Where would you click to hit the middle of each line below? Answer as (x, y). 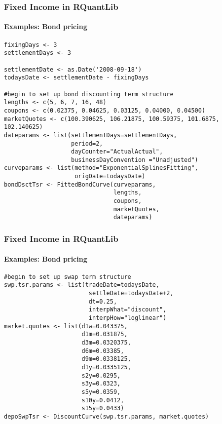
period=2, (87, 143)
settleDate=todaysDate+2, (131, 293)
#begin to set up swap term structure (68, 277)
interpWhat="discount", (128, 310)
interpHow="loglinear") (128, 318)
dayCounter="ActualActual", (117, 152)
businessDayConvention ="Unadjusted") (135, 160)
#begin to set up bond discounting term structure (89, 94)
